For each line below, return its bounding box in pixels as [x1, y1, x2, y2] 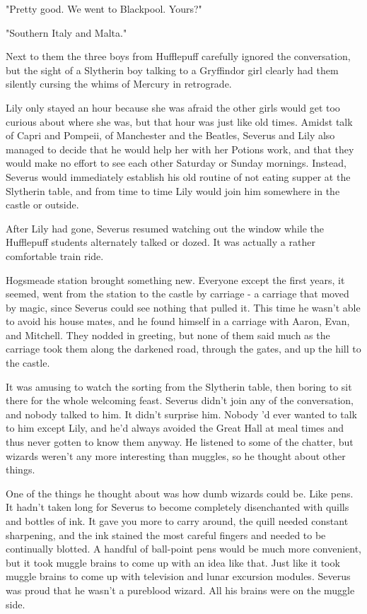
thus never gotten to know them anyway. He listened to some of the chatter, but [6, 435, 354, 449]
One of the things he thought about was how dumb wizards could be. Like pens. [6, 485, 354, 500]
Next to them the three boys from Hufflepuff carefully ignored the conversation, [6, 49, 351, 64]
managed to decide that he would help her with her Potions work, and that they [6, 141, 354, 156]
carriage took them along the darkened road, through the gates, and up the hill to [6, 341, 361, 356]
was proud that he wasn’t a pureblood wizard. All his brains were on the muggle [6, 582, 355, 597]
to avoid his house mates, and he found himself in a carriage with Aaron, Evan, [6, 314, 350, 329]
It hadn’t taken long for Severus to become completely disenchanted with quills [6, 500, 349, 514]
